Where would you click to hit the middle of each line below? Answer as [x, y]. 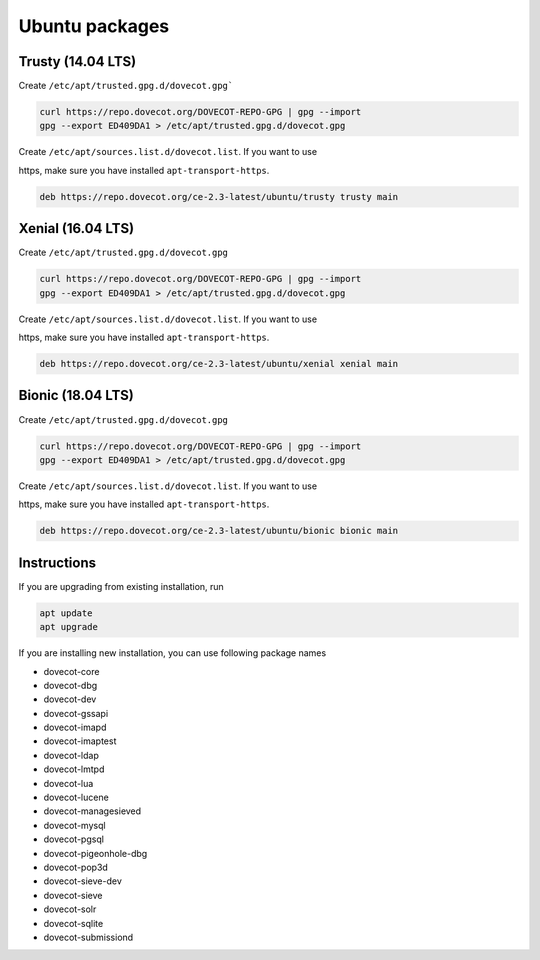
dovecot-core [71, 671]
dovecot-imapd [75, 727]
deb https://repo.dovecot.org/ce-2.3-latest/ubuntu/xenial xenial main [219, 364]
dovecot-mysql [74, 825]
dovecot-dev [70, 699]
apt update [66, 613]
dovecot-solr [70, 909]
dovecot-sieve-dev [82, 881]
